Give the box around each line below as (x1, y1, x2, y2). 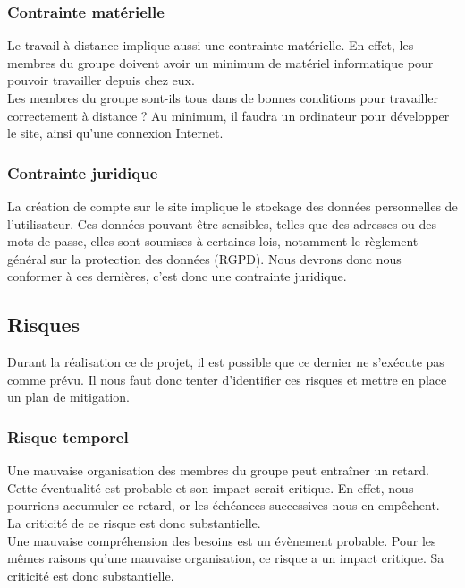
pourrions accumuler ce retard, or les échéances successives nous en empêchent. (7, 496, 440, 515)
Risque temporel (7, 425, 129, 447)
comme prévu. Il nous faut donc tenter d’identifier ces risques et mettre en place (7, 370, 447, 388)
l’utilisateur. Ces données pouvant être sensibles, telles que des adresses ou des (7, 214, 437, 233)
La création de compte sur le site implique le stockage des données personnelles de (7, 197, 458, 215)
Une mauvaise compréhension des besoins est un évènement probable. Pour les (7, 531, 436, 550)
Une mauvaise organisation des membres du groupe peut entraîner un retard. (7, 461, 429, 480)
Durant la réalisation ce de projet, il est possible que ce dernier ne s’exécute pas (7, 353, 444, 371)
